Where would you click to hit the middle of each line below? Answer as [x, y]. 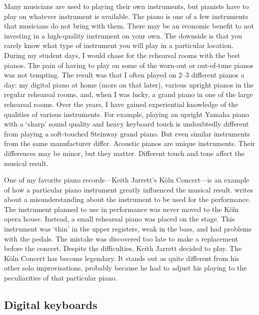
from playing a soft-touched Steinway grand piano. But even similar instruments [127, 133]
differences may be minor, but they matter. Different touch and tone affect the [124, 153]
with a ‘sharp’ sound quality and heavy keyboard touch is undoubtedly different [126, 124]
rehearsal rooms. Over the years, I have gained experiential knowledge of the [121, 104]
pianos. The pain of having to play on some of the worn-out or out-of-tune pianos [129, 65]
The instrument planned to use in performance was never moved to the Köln [121, 209]
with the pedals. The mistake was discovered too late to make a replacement [121, 238]
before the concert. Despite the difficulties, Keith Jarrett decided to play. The [123, 248]
